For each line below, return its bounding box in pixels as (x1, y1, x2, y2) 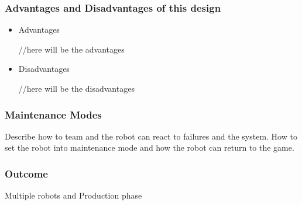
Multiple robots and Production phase (5, 189, 142, 201)
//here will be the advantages (18, 43, 125, 55)
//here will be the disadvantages (18, 82, 135, 94)
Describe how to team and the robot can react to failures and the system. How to (5, 130, 297, 142)
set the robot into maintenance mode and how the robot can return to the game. (5, 141, 294, 154)
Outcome (5, 166, 48, 180)
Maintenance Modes (5, 107, 102, 121)
